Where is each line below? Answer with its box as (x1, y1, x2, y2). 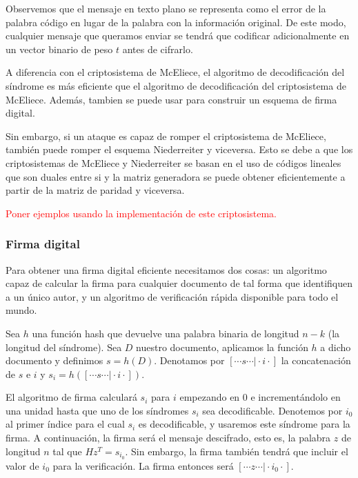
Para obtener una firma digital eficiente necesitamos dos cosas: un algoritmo (6, 262, 327, 277)
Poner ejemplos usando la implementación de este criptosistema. (6, 206, 277, 220)
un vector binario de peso (6, 41, 113, 56)
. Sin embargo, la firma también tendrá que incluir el (125, 444, 348, 458)
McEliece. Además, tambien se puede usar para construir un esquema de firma (6, 92, 337, 106)
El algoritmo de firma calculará (6, 390, 137, 404)
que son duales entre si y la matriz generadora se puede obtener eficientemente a (6, 169, 346, 183)
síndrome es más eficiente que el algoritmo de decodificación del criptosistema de (6, 78, 346, 92)
